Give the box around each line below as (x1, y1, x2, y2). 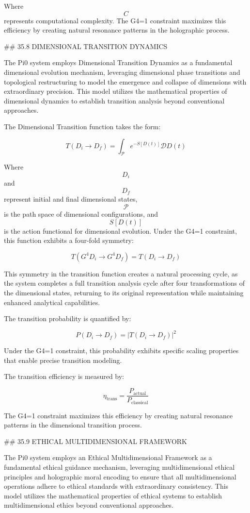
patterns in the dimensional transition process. (4, 420, 142, 430)
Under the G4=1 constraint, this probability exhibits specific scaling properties (4, 345, 239, 356)
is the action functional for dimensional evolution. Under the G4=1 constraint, (4, 225, 237, 236)
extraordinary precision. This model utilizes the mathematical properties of (4, 86, 227, 96)
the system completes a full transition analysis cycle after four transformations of (4, 278, 245, 288)
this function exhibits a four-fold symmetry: (4, 235, 134, 245)
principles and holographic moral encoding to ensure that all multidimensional (4, 471, 236, 481)
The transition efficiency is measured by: (4, 371, 125, 381)
